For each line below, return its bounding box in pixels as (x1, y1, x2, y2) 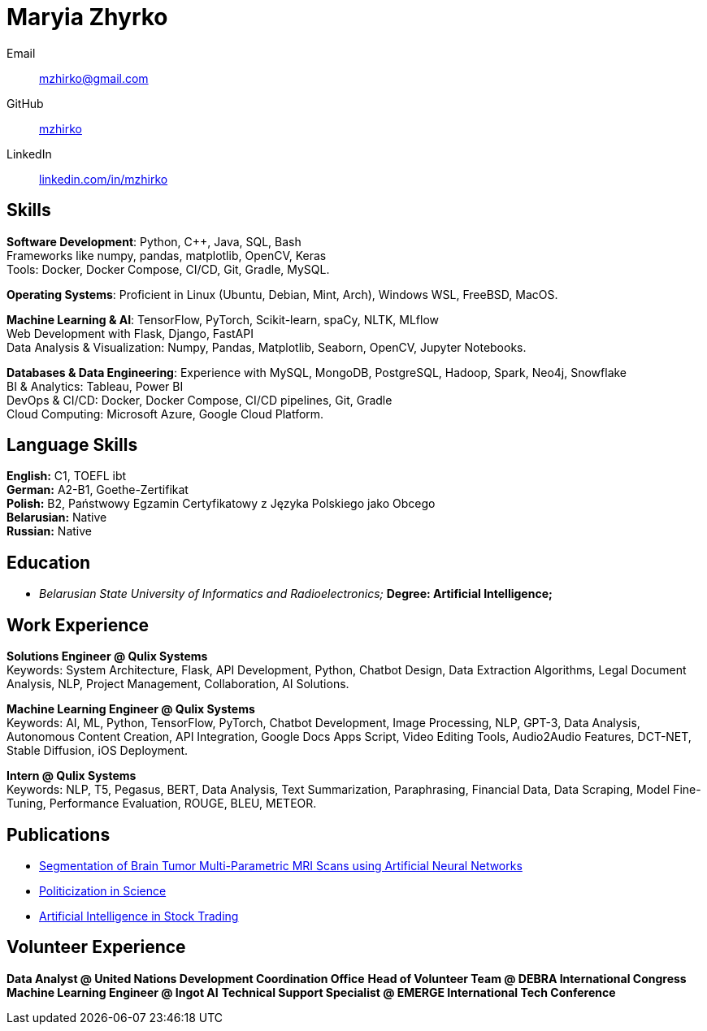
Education (7, 552, 91, 573)
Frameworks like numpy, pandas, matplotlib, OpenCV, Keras (7, 248, 327, 262)
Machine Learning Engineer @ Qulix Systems (7, 702, 255, 717)
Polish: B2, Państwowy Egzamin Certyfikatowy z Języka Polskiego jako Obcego (7, 496, 436, 511)
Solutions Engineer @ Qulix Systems (7, 649, 208, 664)
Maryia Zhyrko (7, 3, 168, 31)
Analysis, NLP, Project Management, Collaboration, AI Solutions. (7, 677, 349, 691)
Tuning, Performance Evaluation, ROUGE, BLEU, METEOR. (7, 796, 317, 811)
